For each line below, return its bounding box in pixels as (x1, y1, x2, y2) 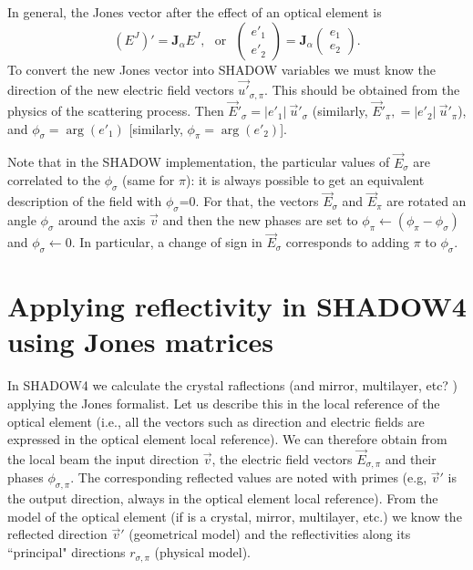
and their (385, 450, 437, 469)
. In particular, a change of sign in (71, 233, 262, 252)
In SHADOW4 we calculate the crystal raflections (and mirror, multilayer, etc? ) (7, 376, 458, 395)
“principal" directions (7, 543, 126, 562)
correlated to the (7, 171, 100, 190)
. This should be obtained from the (264, 80, 460, 99)
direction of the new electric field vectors (7, 80, 234, 99)
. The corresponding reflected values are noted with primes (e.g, (70, 468, 427, 487)
